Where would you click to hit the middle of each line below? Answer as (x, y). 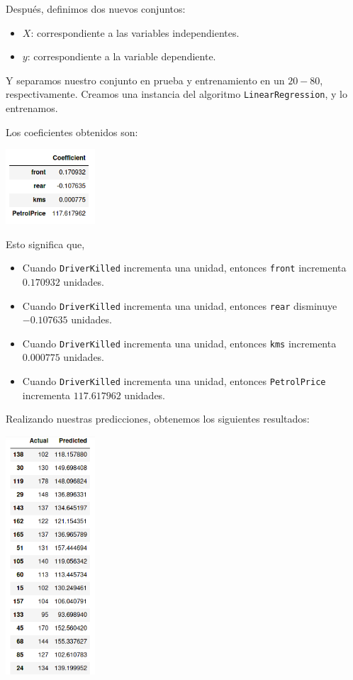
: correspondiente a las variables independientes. (135, 32)
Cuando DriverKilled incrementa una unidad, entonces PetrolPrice (174, 381)
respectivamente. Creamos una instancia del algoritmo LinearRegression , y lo (176, 94)
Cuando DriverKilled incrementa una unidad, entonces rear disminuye (180, 305)
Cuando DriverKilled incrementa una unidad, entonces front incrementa (184, 268)
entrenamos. (32, 108)
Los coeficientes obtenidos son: (72, 132)
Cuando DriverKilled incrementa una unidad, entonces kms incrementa (179, 343)
